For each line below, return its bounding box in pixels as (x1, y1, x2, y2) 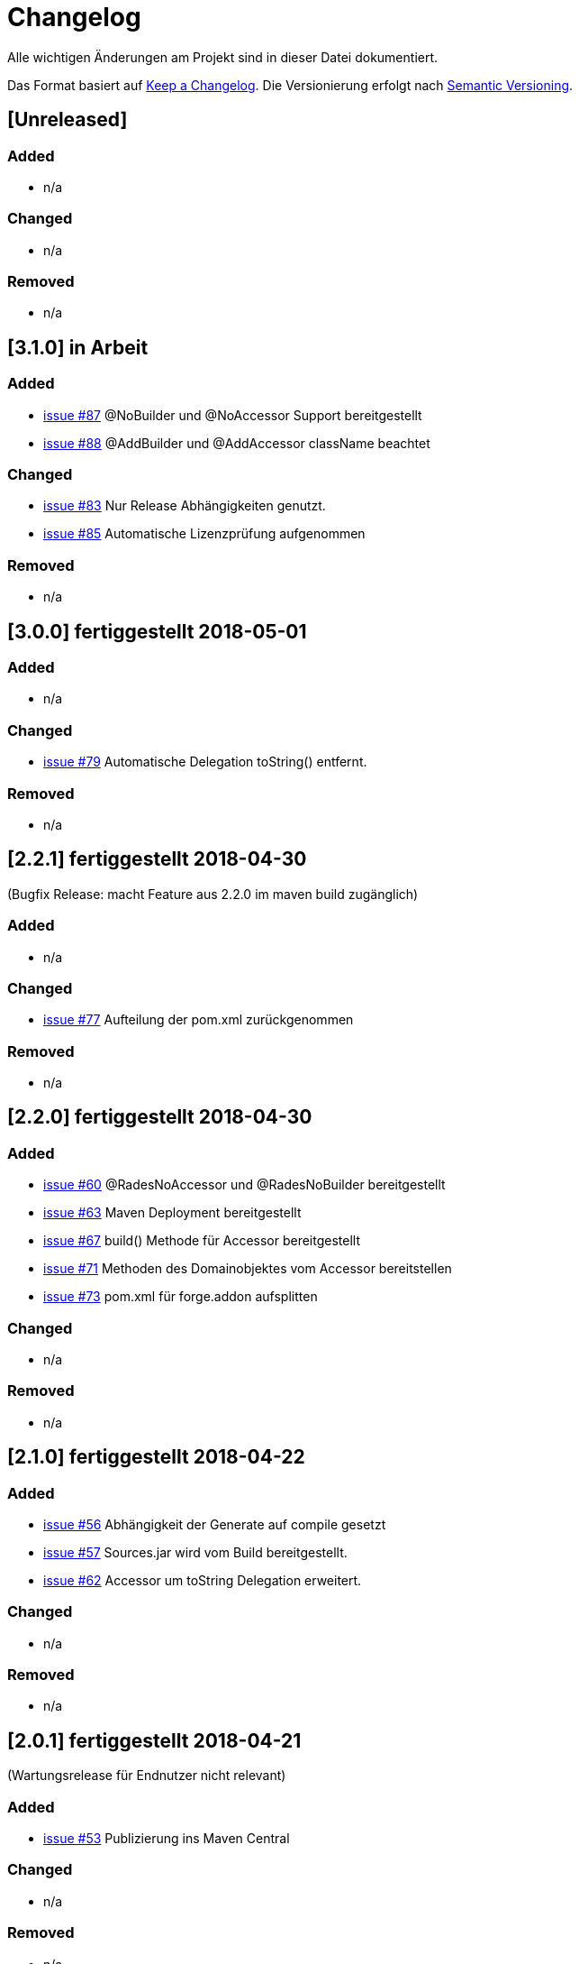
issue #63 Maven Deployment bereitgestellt (43, 1205, 302, 1221)
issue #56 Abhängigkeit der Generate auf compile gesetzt (43, 1516, 386, 1532)
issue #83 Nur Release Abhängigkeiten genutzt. (43, 498, 326, 514)
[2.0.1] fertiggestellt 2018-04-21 (7, 1729, 302, 1752)
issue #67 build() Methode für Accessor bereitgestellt (43, 1233, 361, 1249)
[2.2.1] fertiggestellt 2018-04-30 (7, 848, 307, 871)
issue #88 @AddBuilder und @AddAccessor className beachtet (43, 435, 430, 451)
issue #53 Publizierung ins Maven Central (43, 1831, 290, 1847)
